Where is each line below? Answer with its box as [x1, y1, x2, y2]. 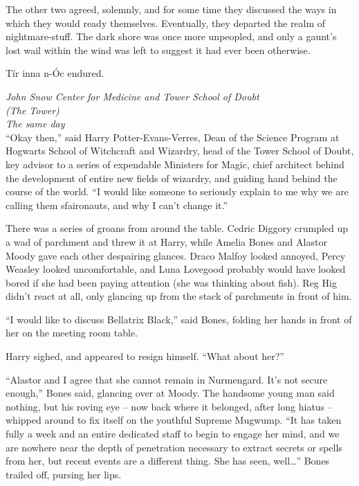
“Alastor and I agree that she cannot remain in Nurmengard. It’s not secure [6, 372, 328, 386]
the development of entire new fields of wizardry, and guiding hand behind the [6, 170, 338, 185]
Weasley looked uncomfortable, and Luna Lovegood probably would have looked [6, 262, 346, 276]
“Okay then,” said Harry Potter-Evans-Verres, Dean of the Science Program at [6, 129, 340, 144]
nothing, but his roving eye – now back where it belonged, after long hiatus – [6, 399, 333, 413]
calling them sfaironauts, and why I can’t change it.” [6, 197, 228, 212]
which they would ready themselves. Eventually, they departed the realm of [6, 15, 326, 30]
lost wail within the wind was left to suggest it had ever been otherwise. [6, 42, 311, 57]
